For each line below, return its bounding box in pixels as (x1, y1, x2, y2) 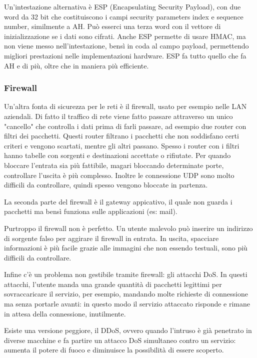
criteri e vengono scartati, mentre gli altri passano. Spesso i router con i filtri (4, 140, 239, 150)
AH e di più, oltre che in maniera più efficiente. (4, 60, 149, 70)
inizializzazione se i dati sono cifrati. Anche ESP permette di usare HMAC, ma (4, 30, 246, 41)
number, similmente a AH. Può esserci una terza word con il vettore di (4, 21, 221, 31)
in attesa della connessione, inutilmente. (4, 308, 126, 318)
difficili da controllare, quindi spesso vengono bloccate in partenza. (4, 179, 208, 190)
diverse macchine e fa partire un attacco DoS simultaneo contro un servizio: (4, 334, 236, 345)
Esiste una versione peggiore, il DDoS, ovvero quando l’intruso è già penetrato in (4, 325, 252, 335)
